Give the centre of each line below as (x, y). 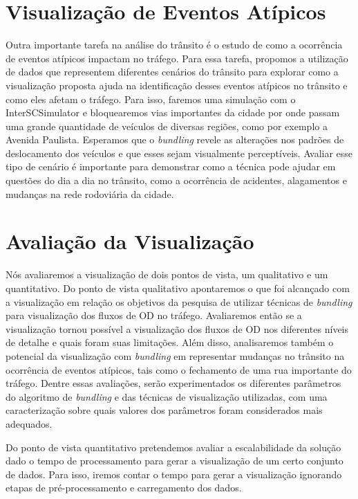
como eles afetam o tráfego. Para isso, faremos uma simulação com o (151, 99)
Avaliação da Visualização (130, 241)
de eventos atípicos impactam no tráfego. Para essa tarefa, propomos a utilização (177, 58)
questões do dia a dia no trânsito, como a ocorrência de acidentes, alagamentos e (176, 180)
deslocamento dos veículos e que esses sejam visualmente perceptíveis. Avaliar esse (179, 153)
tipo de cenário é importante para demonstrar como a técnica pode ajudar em (171, 166)
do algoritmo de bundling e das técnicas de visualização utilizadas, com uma (167, 396)
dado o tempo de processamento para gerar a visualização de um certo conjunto (175, 461)
